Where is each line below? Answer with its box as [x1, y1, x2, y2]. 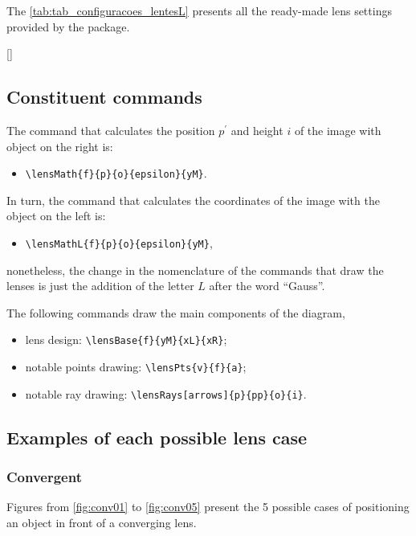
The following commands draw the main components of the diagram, [6, 304, 345, 321]
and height [230, 121, 283, 138]
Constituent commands [6, 84, 202, 109]
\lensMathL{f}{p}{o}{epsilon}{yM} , [25, 235, 213, 252]
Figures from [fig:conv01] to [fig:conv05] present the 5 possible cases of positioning [6, 498, 410, 515]
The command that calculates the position [6, 121, 215, 138]
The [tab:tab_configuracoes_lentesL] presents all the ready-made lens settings [6, 2, 392, 18]
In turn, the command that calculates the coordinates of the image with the [6, 191, 380, 208]
